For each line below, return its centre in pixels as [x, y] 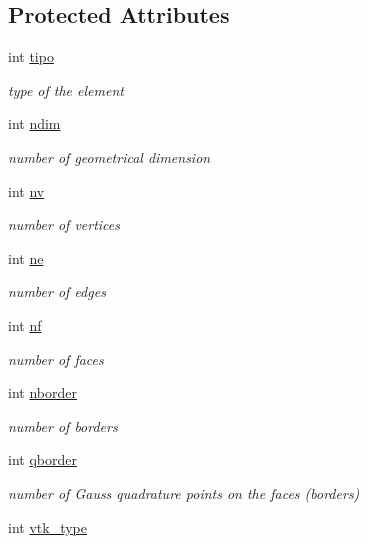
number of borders [63, 425]
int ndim [34, 123]
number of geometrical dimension [109, 156]
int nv [26, 190]
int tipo [31, 56]
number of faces [56, 358]
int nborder [42, 392]
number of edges [57, 291]
